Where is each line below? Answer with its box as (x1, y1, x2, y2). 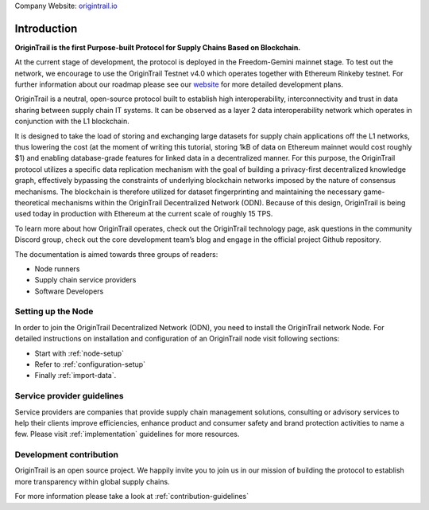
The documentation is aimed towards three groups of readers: (14, 249, 218, 259)
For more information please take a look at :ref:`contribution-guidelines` (14, 492, 249, 501)
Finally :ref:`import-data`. (34, 371, 117, 380)
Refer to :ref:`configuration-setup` (34, 360, 146, 369)
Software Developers (34, 286, 104, 296)
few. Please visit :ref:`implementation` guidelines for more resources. (14, 430, 240, 439)
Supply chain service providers (34, 275, 137, 285)
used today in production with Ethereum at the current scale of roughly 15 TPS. (14, 209, 273, 219)
